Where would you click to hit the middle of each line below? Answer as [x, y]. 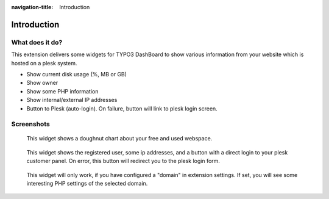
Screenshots [30, 124]
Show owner [42, 83]
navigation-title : [32, 7]
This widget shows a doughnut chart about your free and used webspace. [119, 139]
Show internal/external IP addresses [72, 100]
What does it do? [37, 42]
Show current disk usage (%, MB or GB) [77, 74]
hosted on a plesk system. [44, 63]
